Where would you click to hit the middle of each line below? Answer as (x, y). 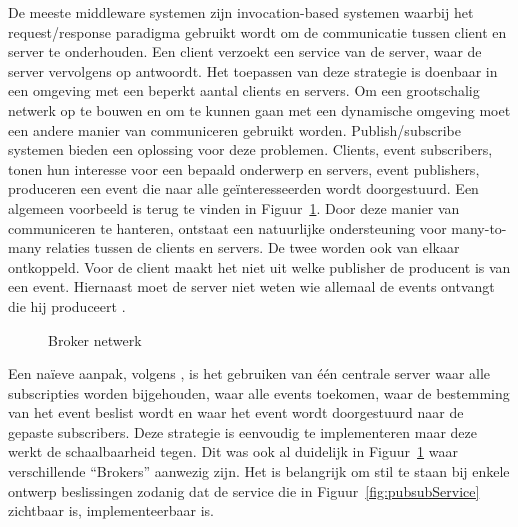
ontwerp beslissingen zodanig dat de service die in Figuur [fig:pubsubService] (244, 490)
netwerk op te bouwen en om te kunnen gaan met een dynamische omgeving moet (259, 109)
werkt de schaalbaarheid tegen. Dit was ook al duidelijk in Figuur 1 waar (233, 451)
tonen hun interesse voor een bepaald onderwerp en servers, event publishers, (244, 168)
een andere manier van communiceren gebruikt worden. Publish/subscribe (234, 129)
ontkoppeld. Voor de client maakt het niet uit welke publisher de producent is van (259, 266)
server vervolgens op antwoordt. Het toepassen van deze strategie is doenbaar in (253, 70)
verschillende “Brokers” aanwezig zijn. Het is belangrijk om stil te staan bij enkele (259, 471)
